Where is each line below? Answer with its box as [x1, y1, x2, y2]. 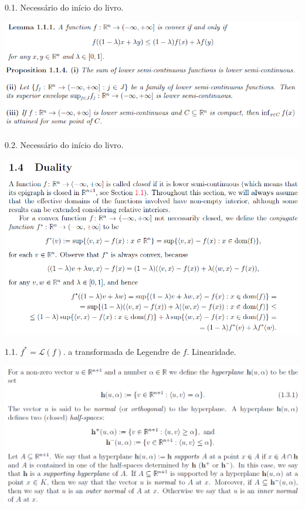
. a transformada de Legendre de [63, 345, 180, 357]
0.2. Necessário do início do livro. [5, 139, 124, 151]
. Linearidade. [187, 345, 236, 357]
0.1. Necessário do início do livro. [5, 1, 124, 13]
